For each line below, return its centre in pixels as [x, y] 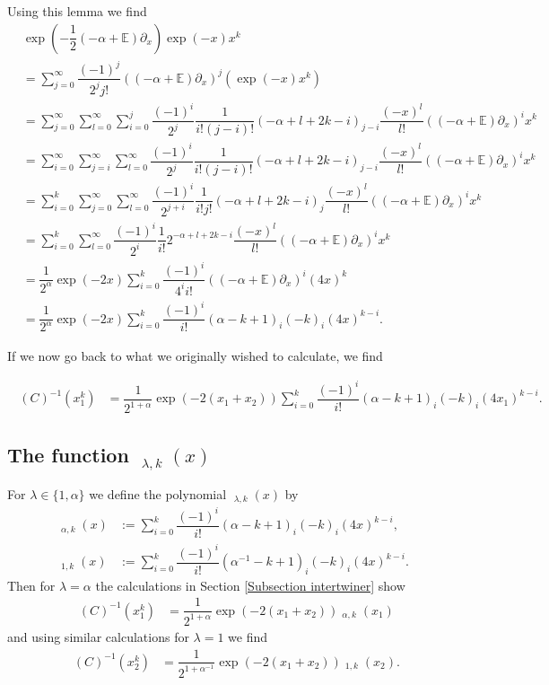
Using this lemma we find [77, 11]
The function [68, 455]
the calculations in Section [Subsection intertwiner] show [250, 585]
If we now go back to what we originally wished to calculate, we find [195, 355]
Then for [31, 585]
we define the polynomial [158, 494]
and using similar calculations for [98, 636]
